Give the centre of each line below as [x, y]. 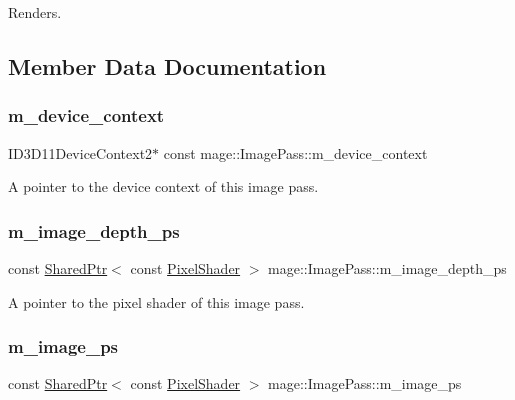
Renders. [35, 12]
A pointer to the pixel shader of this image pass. [156, 301]
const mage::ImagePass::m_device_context [295, 152]
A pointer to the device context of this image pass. [163, 186]
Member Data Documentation [167, 65]
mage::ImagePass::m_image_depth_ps [387, 268]
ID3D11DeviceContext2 [80, 152]
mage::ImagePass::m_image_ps [365, 383]
